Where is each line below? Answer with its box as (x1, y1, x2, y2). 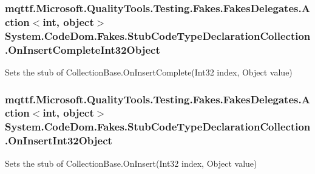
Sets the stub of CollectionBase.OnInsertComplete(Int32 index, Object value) (5, 65, 293, 78)
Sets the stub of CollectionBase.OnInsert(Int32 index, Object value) (5, 156, 257, 169)
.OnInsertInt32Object (5, 133, 112, 148)
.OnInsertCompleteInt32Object (5, 42, 160, 57)
